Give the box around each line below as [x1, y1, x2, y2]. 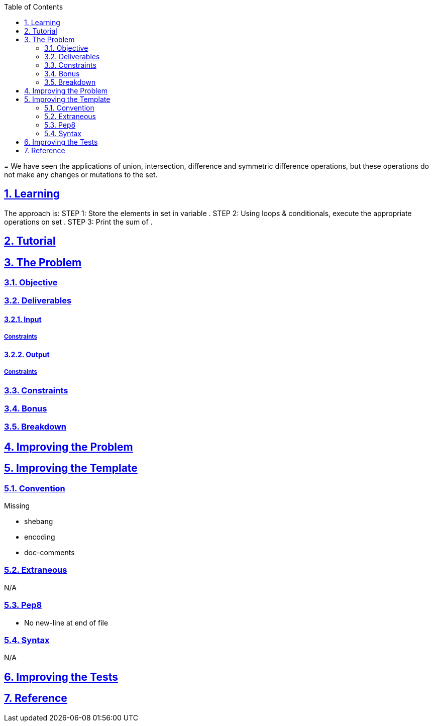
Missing [4, 501, 30, 510]
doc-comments [24, 548, 75, 557]
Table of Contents [4, 3, 63, 11]
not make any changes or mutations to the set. [4, 170, 158, 179]
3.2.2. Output [4, 350, 50, 359]
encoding [24, 533, 55, 542]
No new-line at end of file [24, 618, 109, 627]
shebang [24, 517, 53, 526]
